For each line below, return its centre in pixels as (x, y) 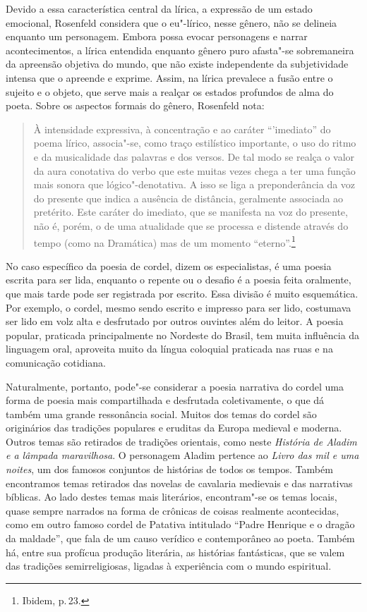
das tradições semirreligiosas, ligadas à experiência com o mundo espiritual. (169, 566)
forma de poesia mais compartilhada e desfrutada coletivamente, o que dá (165, 400)
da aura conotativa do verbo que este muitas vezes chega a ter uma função (194, 170)
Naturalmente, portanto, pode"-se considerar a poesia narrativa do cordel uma (175, 386)
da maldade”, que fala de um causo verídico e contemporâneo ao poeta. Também (180, 538)
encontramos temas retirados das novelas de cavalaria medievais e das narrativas (179, 483)
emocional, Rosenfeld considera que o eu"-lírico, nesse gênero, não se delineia (172, 22)
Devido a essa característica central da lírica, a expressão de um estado (159, 8)
